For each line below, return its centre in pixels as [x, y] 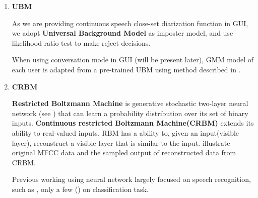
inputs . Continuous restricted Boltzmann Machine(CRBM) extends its [133, 123]
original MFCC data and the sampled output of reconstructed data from [124, 153]
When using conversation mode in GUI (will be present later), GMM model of [133, 60]
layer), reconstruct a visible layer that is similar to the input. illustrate [121, 142]
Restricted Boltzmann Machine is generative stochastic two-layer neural [130, 103]
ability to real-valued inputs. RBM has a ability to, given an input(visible [125, 132]
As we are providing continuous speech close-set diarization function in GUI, [130, 23]
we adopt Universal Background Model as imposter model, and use [122, 33]
